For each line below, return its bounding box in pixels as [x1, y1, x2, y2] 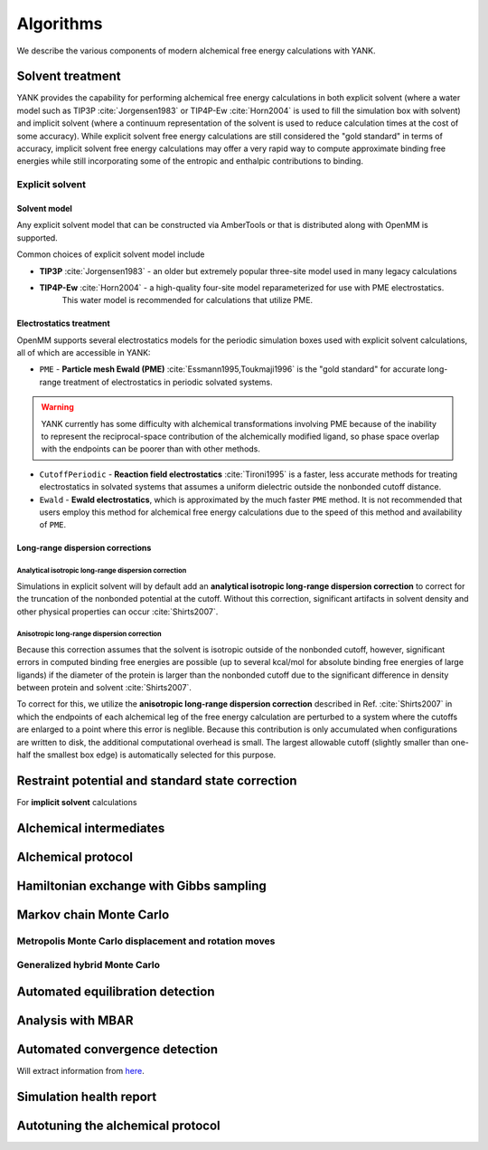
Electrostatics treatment [16, 318, 110, 329]
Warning [41, 402, 74, 413]
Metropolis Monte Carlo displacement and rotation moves [16, 935, 276, 947]
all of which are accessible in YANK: [16, 347, 151, 358]
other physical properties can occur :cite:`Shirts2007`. [16, 606, 219, 617]
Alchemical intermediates [16, 820, 165, 836]
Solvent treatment [16, 69, 121, 84]
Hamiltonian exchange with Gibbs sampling [16, 878, 267, 893]
